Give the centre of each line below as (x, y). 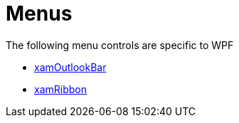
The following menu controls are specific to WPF (120, 45)
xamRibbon (60, 89)
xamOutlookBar (70, 67)
